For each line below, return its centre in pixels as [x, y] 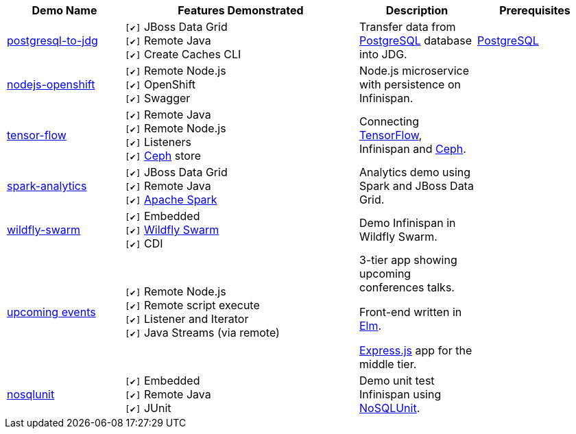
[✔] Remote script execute [192, 305]
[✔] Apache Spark [171, 200]
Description [417, 10]
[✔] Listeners [158, 142]
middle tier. [388, 364]
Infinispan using [400, 394]
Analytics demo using [415, 172]
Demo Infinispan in [408, 223]
